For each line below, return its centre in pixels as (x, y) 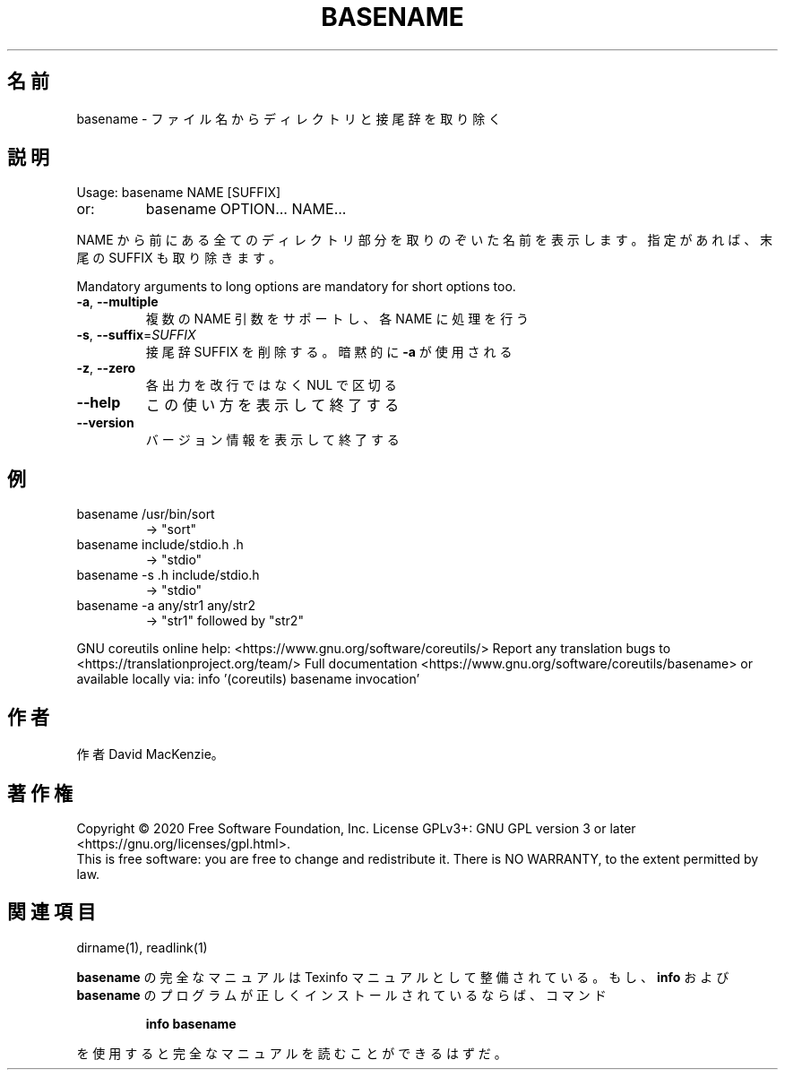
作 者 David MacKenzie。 (150, 754)
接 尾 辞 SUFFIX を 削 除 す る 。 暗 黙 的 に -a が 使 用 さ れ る (329, 352)
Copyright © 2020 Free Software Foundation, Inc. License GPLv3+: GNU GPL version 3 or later (356, 828)
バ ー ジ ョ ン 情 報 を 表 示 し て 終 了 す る (272, 440)
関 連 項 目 (52, 912)
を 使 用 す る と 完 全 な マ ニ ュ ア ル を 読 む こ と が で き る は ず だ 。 (292, 1053)
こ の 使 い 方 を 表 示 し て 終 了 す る (272, 405)
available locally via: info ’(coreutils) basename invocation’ (248, 679)
